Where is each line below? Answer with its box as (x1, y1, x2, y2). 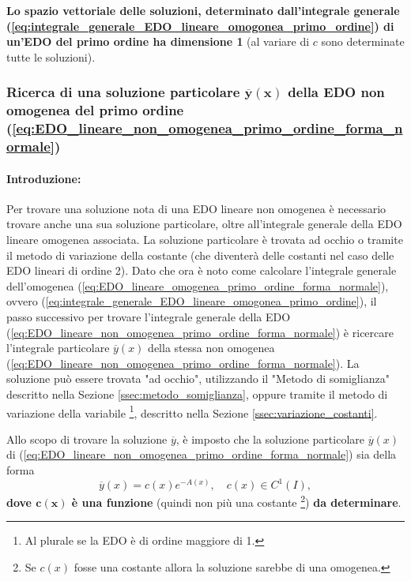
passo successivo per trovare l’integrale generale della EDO (6, 308, 291, 324)
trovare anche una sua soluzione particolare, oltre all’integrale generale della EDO (6, 216, 402, 232)
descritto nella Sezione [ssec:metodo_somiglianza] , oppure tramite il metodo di (6, 385, 388, 402)
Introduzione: (6, 170, 81, 186)
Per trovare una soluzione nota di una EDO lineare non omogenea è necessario (6, 200, 386, 216)
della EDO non (288, 82, 385, 102)
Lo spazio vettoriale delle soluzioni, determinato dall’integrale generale (6, 2, 400, 18)
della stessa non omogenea (148, 339, 275, 356)
